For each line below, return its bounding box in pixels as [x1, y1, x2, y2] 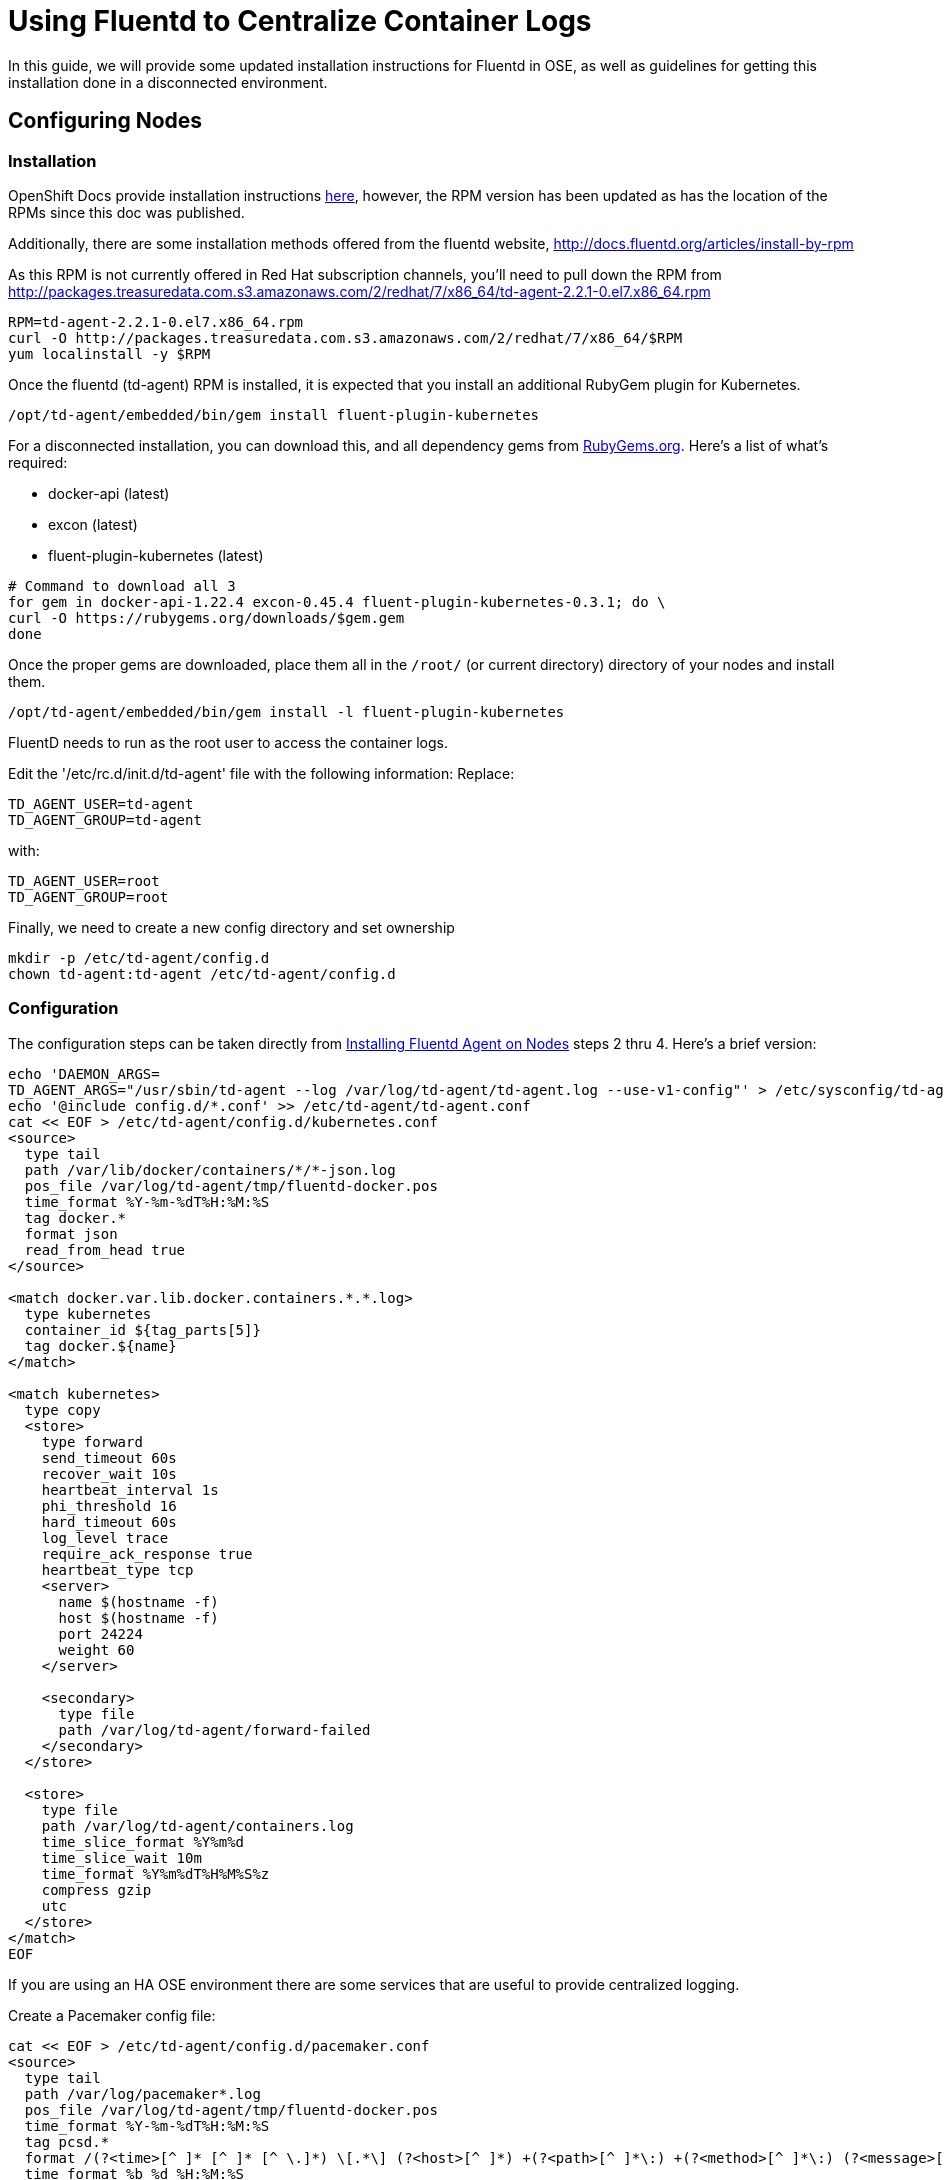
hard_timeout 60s [41, 1513, 177, 1530]
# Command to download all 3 [8, 577, 236, 594]
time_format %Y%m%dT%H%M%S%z [41, 1865, 270, 1882]
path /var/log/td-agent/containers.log [41, 1817, 354, 1834]
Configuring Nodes [8, 108, 203, 134]
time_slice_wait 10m [41, 1849, 202, 1866]
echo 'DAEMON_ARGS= [8, 1065, 160, 1082]
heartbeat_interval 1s [41, 1481, 219, 1498]
